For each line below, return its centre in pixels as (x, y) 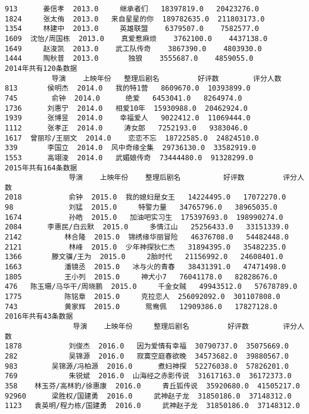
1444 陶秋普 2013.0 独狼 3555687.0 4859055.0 (129, 59)
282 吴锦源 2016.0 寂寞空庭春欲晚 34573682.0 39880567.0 (147, 356)
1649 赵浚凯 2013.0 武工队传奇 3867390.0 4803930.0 (133, 49)
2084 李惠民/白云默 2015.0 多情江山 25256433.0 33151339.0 (147, 227)
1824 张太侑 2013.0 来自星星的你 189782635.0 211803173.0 (135, 19)
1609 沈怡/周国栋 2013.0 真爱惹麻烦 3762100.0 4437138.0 (136, 38)
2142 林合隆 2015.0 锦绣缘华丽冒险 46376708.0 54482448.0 (147, 237)
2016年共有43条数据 (39, 317)
